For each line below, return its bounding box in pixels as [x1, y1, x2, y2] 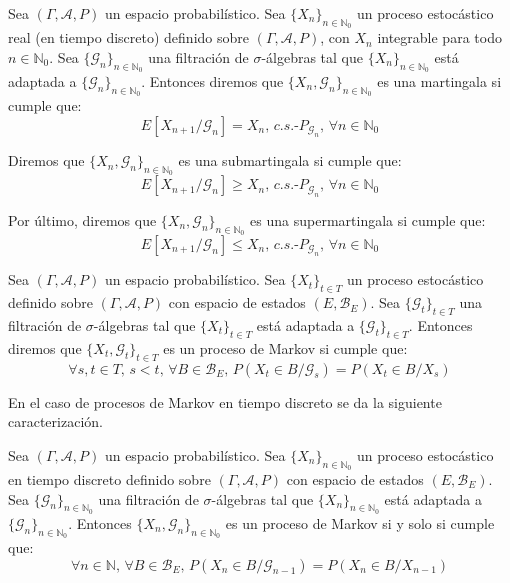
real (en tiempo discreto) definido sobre [8, 27, 249, 48]
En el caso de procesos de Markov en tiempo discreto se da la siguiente [8, 391, 442, 412]
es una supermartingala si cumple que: [250, 209, 486, 230]
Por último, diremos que [8, 209, 157, 230]
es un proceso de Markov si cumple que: [163, 337, 408, 358]
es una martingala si [377, 71, 502, 91]
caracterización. [8, 411, 103, 432]
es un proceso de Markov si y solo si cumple [225, 512, 495, 533]
